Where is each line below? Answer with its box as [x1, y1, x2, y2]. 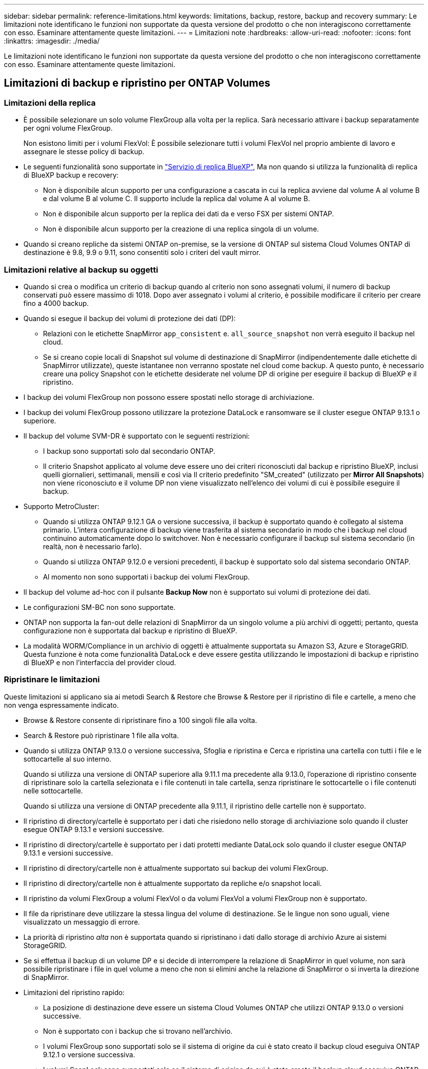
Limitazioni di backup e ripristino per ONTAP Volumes [4, 77, 270, 90]
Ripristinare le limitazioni [4, 674, 100, 685]
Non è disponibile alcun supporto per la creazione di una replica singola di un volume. [43, 225, 319, 233]
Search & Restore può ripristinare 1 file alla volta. [23, 731, 179, 740]
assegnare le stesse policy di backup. [23, 147, 145, 156]
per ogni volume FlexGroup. [23, 124, 113, 133]
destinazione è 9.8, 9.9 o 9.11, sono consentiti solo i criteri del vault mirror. [23, 248, 261, 257]
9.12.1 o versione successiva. [43, 1050, 135, 1059]
